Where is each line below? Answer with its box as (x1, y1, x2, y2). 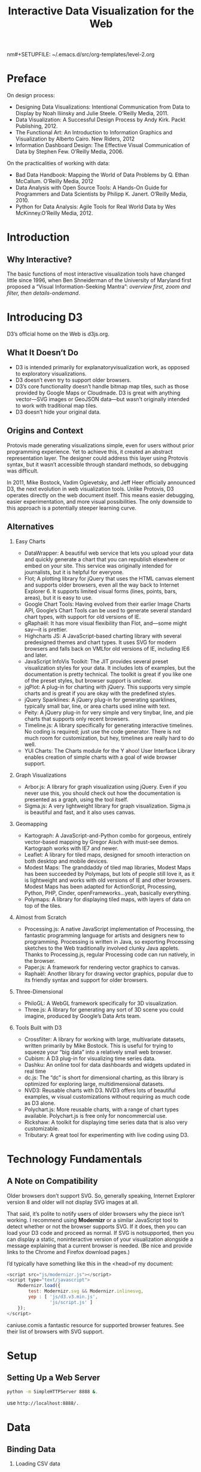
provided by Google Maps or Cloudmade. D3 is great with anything (15, 389, 181, 396)
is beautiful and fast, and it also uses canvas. (24, 809, 136, 816)
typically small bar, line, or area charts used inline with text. (24, 702, 170, 710)
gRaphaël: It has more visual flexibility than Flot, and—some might (24, 620, 187, 627)
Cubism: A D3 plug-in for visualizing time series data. (24, 1055, 156, 1062)
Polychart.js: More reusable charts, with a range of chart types (24, 1106, 179, 1113)
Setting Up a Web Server (7, 1373, 100, 1383)
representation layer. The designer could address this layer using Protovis (7, 454, 188, 462)
